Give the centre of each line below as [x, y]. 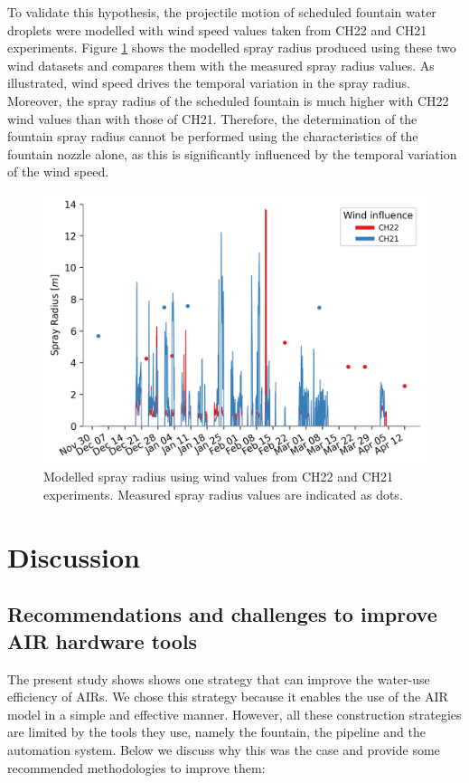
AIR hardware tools [103, 640]
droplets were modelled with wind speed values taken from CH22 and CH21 [217, 29]
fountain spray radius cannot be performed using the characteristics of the [213, 136]
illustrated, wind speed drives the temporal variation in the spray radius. [209, 83]
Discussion [74, 556]
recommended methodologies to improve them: [136, 767]
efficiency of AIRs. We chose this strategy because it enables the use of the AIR [228, 697]
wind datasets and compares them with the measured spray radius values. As [221, 65]
